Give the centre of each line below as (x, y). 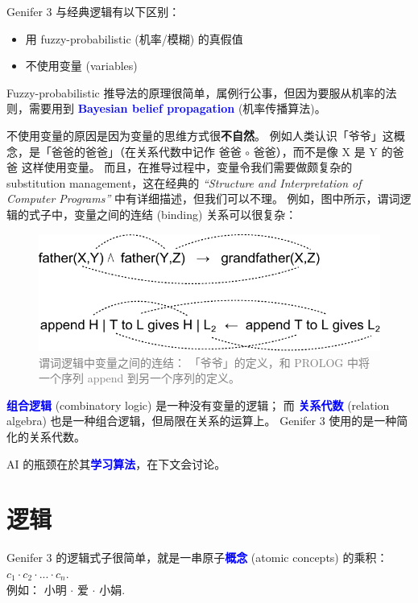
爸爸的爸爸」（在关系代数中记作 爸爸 (146, 151)
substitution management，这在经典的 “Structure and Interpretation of (184, 182)
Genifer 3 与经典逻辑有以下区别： (93, 11)
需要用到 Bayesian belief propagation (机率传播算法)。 (177, 108)
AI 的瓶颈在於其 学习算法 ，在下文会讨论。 (116, 463)
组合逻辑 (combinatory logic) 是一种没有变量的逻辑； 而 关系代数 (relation (198, 405)
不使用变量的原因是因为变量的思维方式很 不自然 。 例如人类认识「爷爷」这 (200, 135)
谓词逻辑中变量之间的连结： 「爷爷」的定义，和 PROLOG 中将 (204, 362)
